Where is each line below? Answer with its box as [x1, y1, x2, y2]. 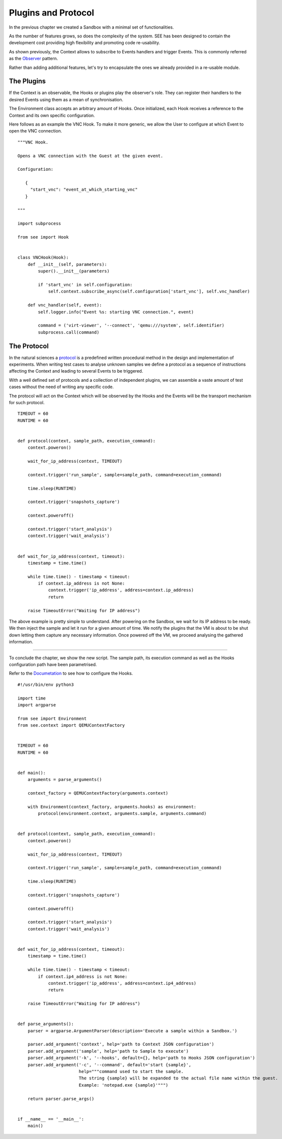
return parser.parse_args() [27, 1096, 94, 1101]
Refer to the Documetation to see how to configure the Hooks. [9, 670, 133, 676]
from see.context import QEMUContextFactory [17, 723, 125, 728]
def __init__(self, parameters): [27, 261, 108, 267]
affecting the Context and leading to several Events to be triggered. [9, 368, 143, 374]
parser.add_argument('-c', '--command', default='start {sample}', [27, 1062, 191, 1067]
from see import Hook [17, 234, 69, 240]
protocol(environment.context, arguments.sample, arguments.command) [38, 811, 207, 816]
